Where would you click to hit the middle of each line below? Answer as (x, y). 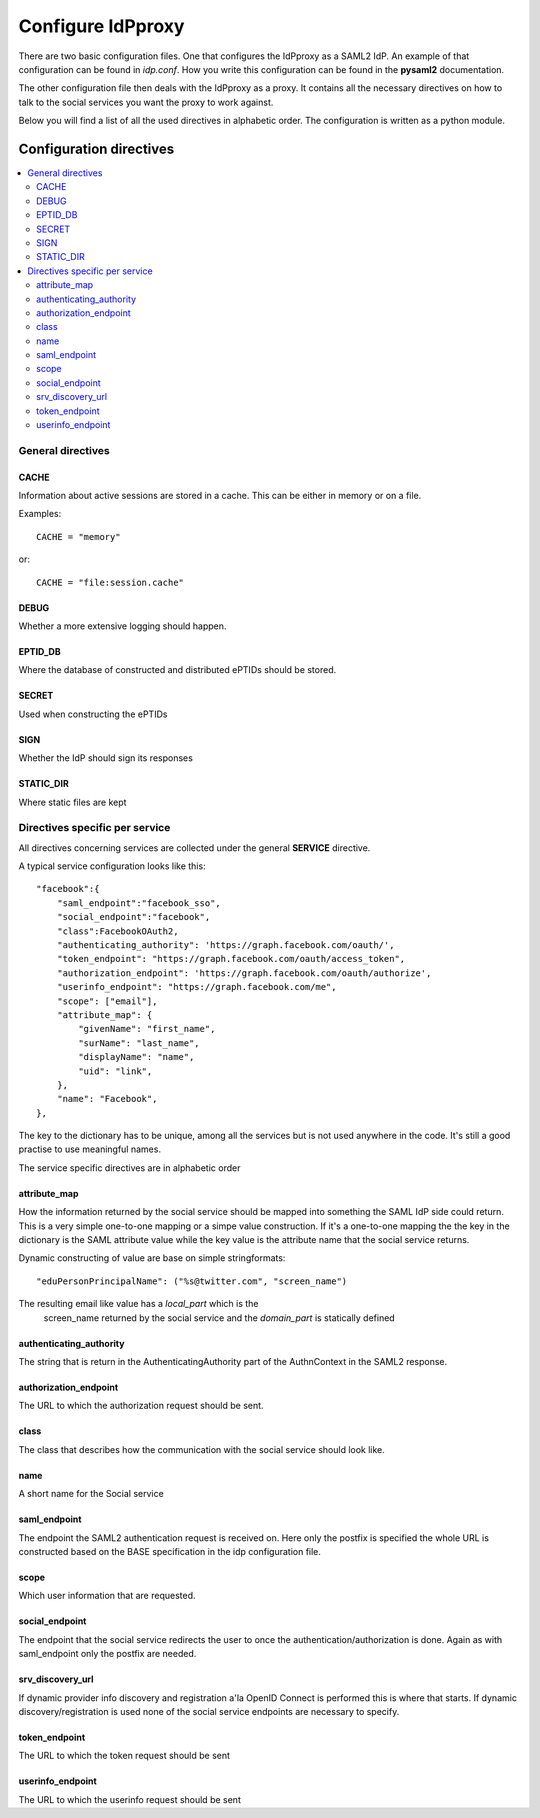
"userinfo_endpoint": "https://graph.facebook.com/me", (196, 987)
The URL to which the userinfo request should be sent (130, 1799)
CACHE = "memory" (78, 536)
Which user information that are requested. (107, 1596)
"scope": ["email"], (107, 1001)
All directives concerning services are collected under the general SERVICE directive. (194, 847)
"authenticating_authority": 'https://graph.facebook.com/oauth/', (225, 945)
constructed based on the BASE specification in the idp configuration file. (170, 1551)
